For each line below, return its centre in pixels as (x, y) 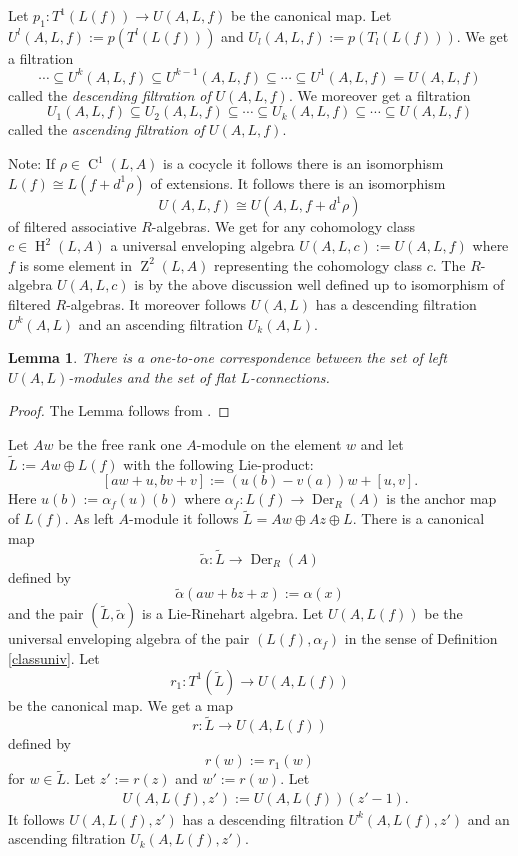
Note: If (32, 163)
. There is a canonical (418, 518)
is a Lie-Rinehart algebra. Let (233, 613)
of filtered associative (72, 225)
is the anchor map (441, 498)
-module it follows (184, 518)
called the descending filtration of (109, 94)
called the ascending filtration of (106, 129)
